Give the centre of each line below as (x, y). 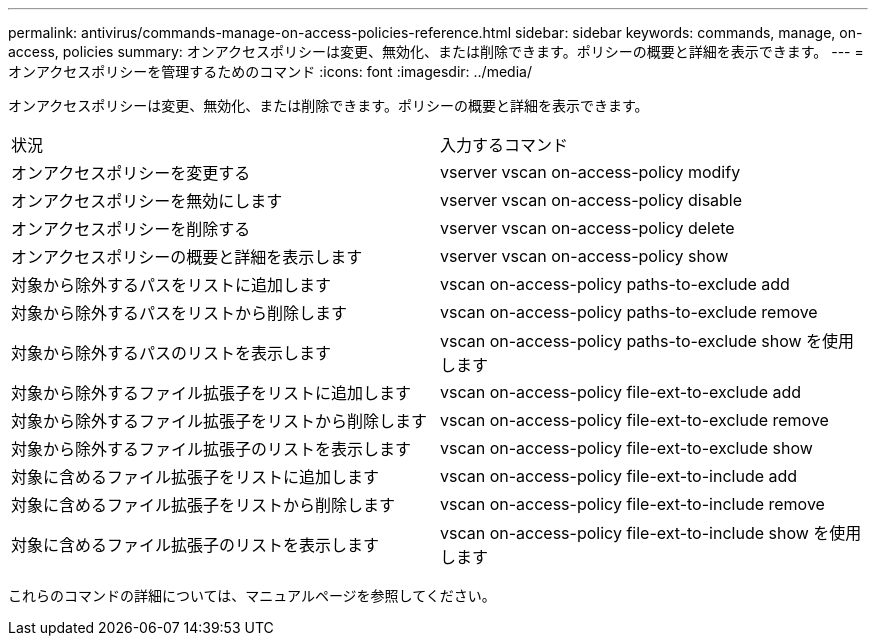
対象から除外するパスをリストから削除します (179, 313)
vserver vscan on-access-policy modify (590, 172)
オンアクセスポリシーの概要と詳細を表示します (187, 257)
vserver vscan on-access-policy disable (591, 200)
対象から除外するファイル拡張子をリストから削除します (219, 421)
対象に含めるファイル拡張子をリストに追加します (195, 477)
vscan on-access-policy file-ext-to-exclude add (621, 392)
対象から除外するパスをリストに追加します (171, 285)
